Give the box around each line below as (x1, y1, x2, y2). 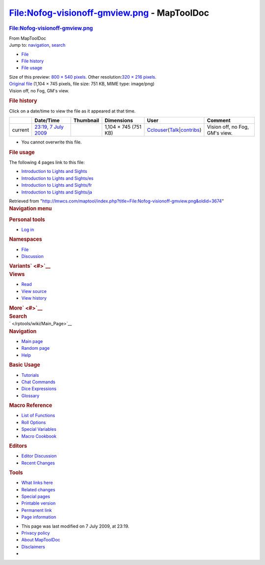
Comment (207, 117, 231, 124)
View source (21, 288, 47, 294)
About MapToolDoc (21, 537, 61, 543)
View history (21, 295, 47, 301)
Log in (21, 226, 34, 232)
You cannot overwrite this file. (21, 139, 82, 145)
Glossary (21, 393, 40, 398)
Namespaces (9, 236, 42, 243)
